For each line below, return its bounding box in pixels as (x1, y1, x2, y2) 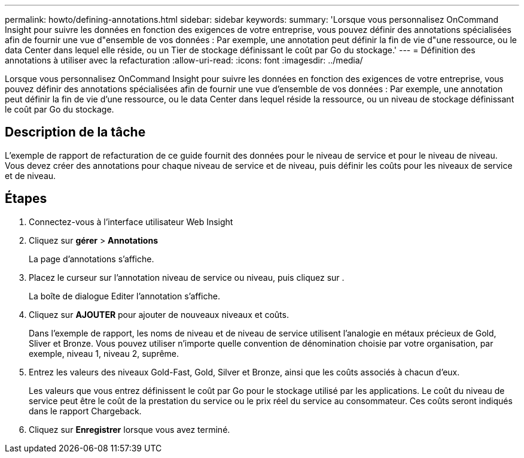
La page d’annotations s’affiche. (29, 253, 154, 264)
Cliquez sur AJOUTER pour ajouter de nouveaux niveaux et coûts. (29, 309, 289, 320)
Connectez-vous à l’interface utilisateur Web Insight (29, 216, 233, 227)
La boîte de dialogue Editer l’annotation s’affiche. (29, 290, 220, 301)
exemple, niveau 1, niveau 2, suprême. (29, 348, 179, 359)
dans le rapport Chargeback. (29, 405, 142, 416)
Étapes (5, 191, 47, 207)
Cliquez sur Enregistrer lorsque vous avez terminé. (29, 424, 230, 435)
